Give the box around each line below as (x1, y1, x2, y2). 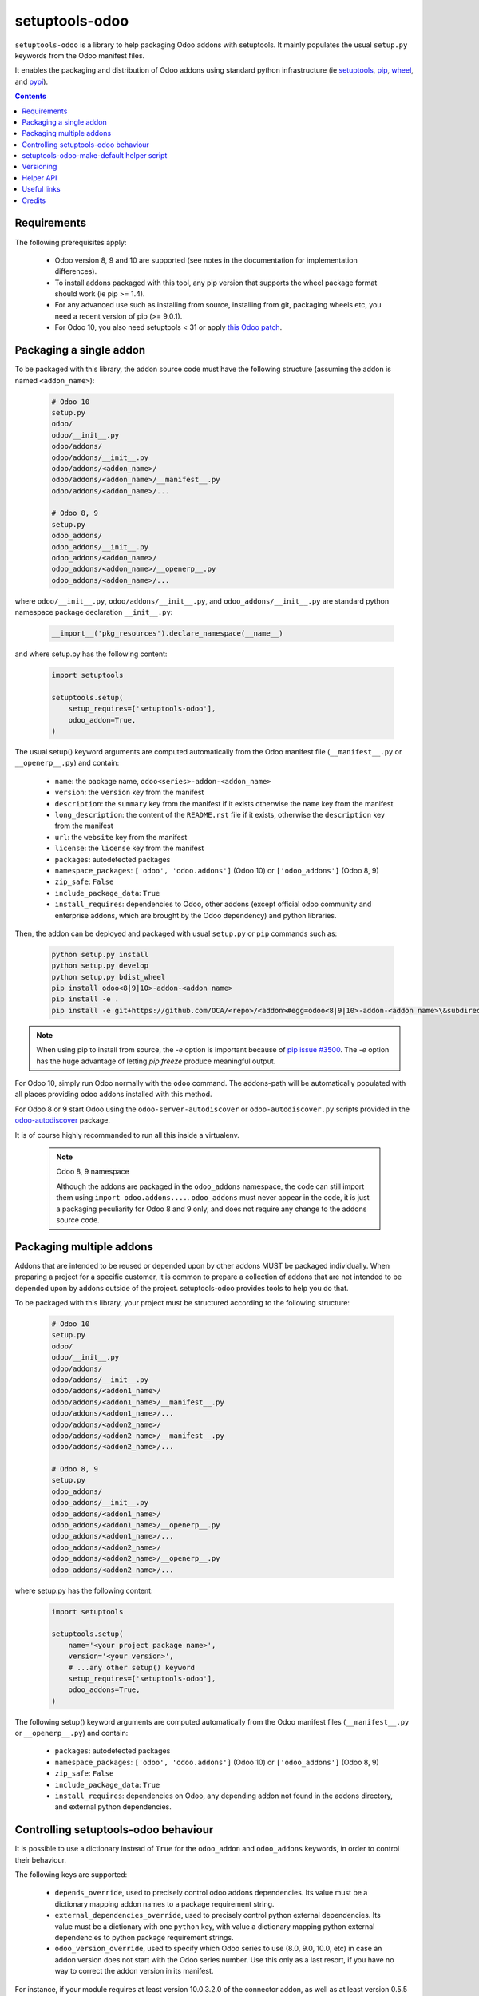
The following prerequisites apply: (14, 237, 127, 247)
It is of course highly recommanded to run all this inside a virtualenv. (14, 1130, 239, 1139)
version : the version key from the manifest (54, 787, 204, 798)
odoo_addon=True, (68, 715, 137, 724)
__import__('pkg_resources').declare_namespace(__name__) (51, 629, 283, 638)
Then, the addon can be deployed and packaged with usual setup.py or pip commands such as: (14, 929, 338, 938)
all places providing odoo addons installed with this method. (14, 1090, 212, 1099)
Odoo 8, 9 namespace (56, 1166, 129, 1177)
